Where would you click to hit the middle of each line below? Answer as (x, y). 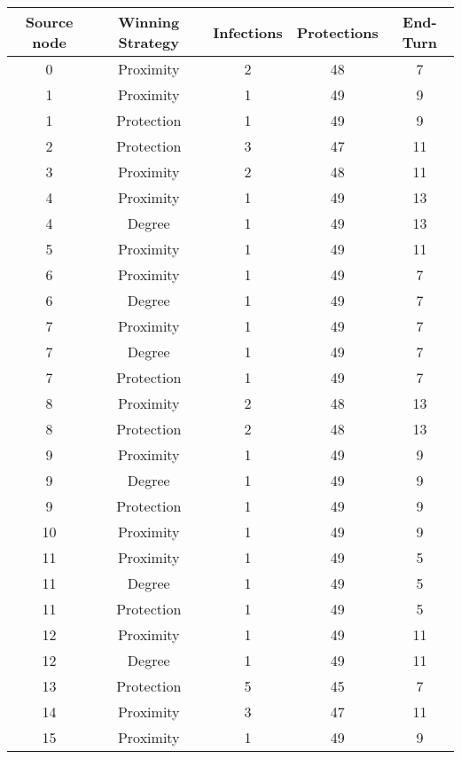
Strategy (148, 42)
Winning (149, 22)
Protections (337, 32)
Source (49, 22)
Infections (248, 32)
